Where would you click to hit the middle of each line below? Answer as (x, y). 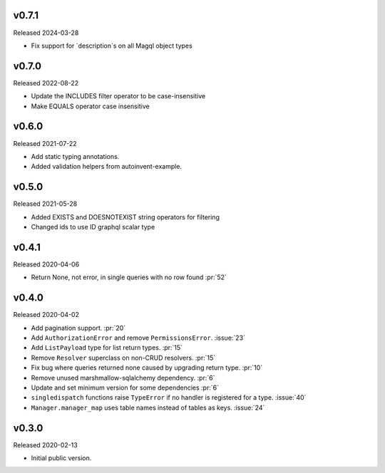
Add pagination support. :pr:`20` (78, 328)
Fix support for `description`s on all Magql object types (112, 46)
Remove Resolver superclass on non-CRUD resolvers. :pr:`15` (123, 358)
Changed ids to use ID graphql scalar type (93, 227)
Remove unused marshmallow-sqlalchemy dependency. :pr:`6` (123, 378)
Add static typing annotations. (75, 156)
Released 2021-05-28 (45, 204)
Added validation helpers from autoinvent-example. (106, 167)
